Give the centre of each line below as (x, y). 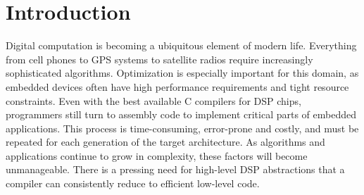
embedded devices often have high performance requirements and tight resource (177, 86)
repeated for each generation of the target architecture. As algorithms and (165, 142)
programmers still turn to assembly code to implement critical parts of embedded (181, 114)
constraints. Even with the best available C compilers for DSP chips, (153, 100)
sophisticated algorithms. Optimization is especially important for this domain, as (182, 73)
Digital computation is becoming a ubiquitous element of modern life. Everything (181, 45)
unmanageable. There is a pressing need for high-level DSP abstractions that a (175, 169)
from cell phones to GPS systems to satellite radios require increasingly (159, 59)
